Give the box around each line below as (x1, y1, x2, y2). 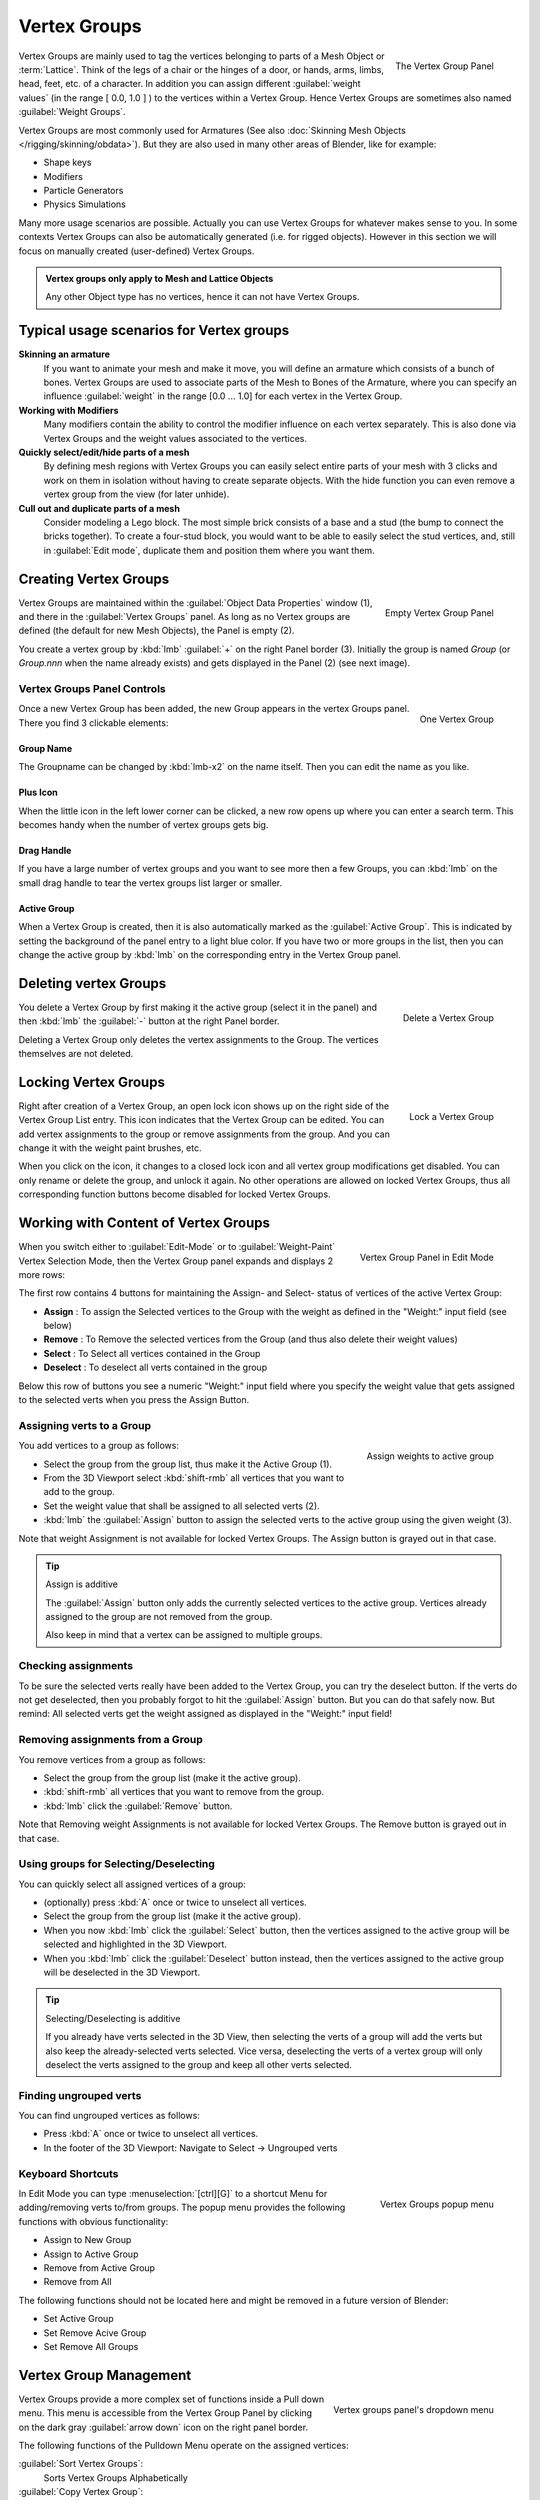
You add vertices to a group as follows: (18, 1440, 180, 1452)
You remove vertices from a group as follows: (18, 1753, 206, 1765)
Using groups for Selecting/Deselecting (18, 1857, 215, 1871)
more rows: (18, 1268, 65, 1280)
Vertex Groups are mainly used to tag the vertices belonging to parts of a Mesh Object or (18, 50, 385, 62)
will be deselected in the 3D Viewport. (43, 1966, 200, 1978)
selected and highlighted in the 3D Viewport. (43, 1938, 227, 1950)
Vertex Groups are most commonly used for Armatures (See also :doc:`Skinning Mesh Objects (18, 124, 407, 136)
